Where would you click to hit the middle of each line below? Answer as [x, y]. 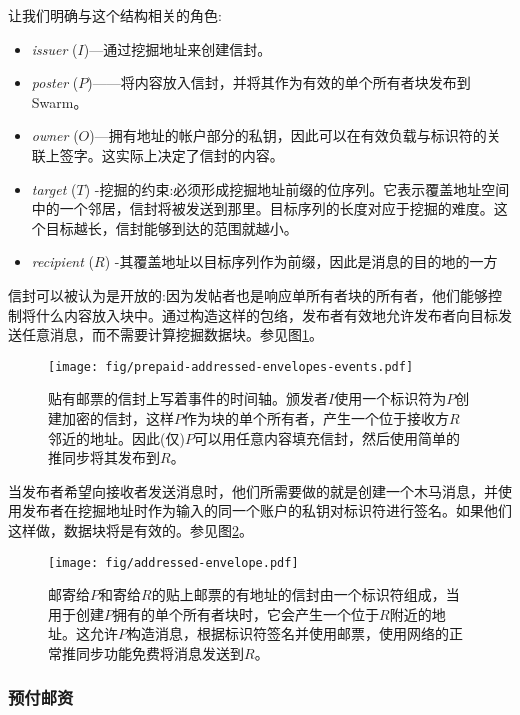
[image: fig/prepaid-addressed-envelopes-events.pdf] [231, 366]
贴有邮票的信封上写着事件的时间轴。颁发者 [188, 398]
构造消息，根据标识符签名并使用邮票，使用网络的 [288, 633]
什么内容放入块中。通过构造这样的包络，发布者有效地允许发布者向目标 [266, 314]
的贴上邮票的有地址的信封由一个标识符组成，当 [305, 594]
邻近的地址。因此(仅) [116, 437]
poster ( [55, 82]
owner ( [55, 135]
